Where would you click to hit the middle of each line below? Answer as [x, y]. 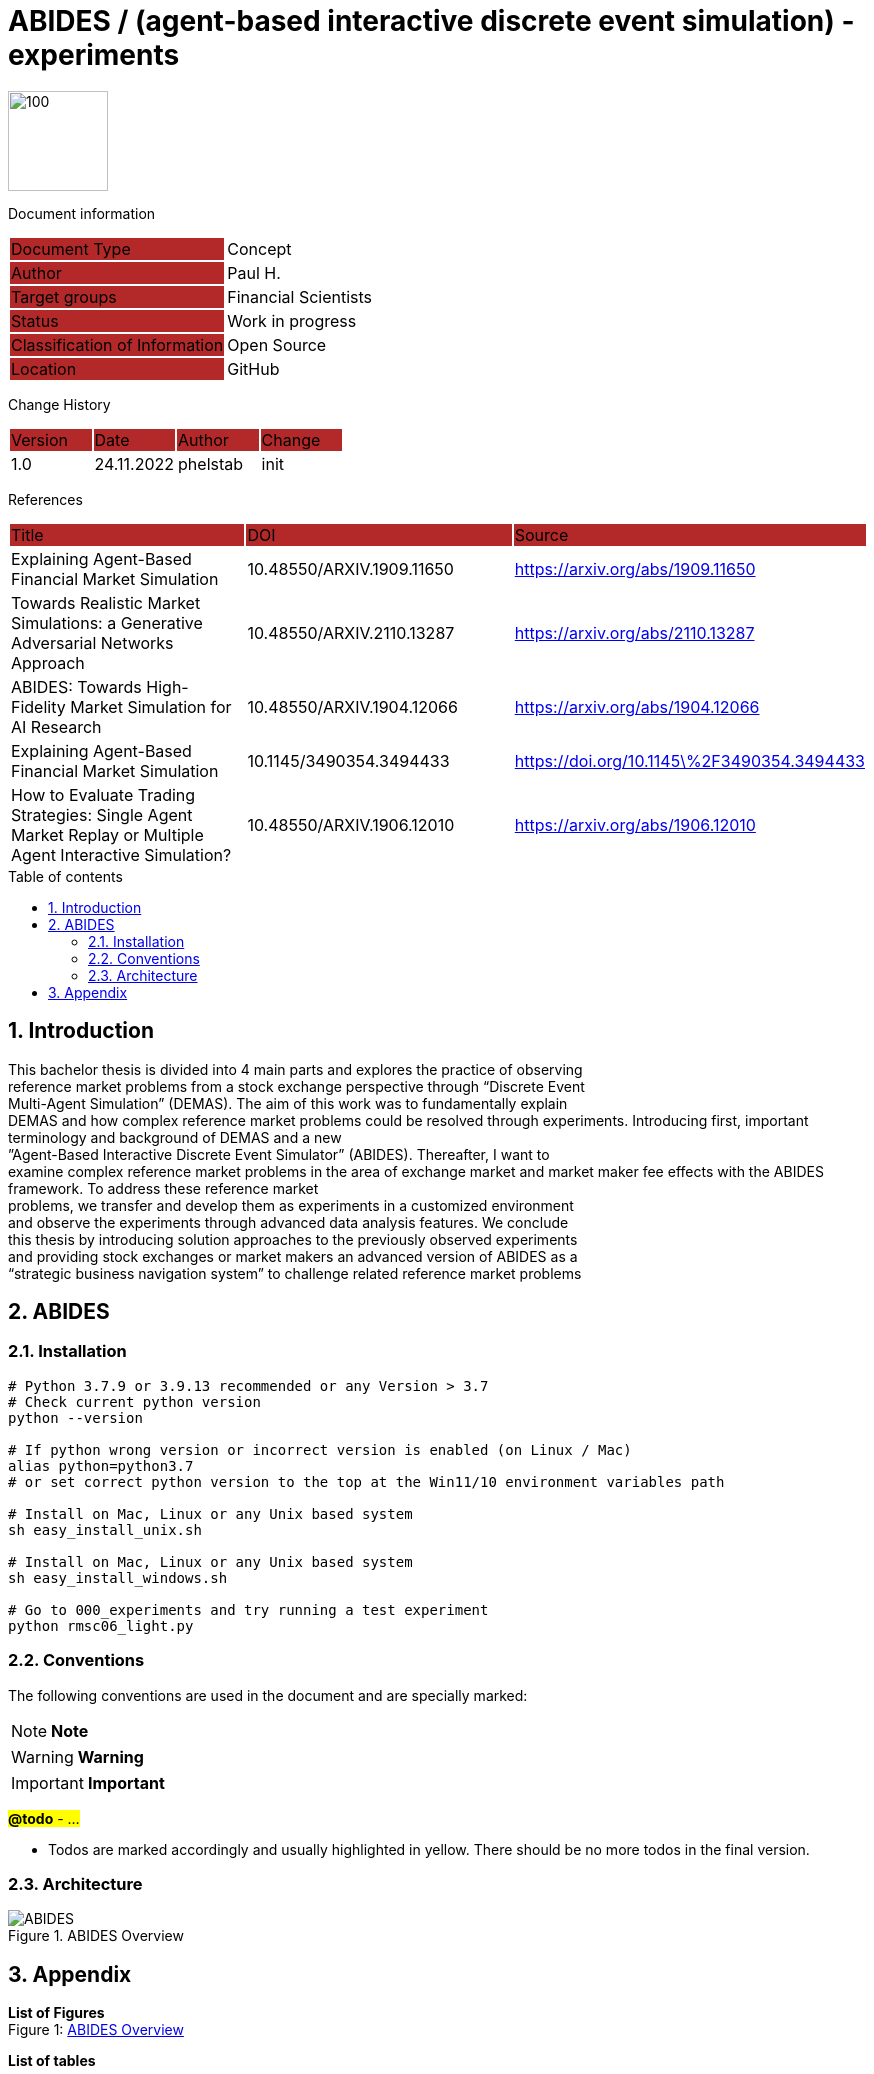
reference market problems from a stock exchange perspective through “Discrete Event [296, 1086]
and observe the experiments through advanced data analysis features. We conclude [288, 1222]
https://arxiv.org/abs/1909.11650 [635, 568]
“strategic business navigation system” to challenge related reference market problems [295, 1273]
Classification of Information [117, 344]
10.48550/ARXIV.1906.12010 [351, 824]
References [45, 499]
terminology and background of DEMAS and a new [175, 1137]
